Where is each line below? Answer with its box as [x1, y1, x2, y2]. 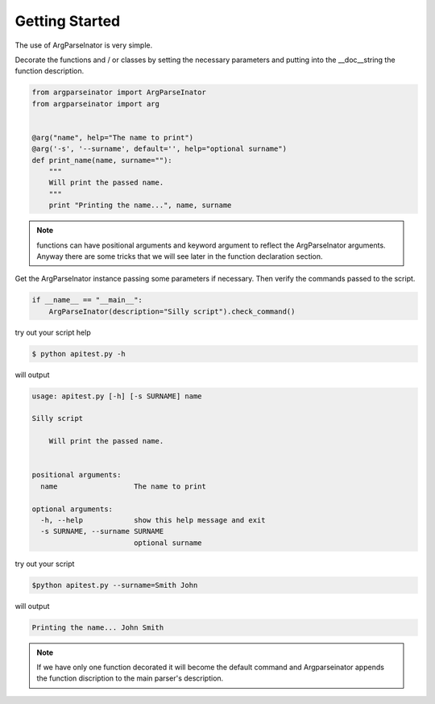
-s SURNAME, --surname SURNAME [40, 527, 164, 536]
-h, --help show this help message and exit [40, 515, 266, 524]
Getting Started [14, 12, 121, 30]
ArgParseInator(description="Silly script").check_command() [48, 306, 296, 316]
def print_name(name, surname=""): [31, 156, 172, 165]
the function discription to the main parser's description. [36, 673, 224, 683]
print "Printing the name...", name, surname [48, 201, 232, 210]
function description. [14, 66, 85, 76]
